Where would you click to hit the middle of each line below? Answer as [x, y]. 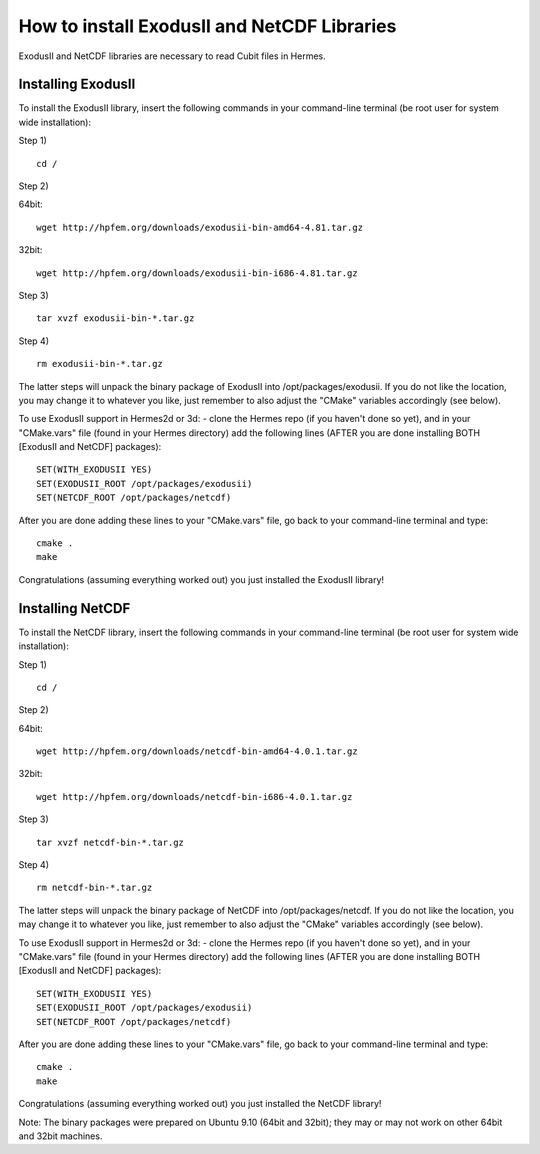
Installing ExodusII [77, 84]
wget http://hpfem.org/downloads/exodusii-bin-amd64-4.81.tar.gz [200, 227]
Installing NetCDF [74, 608]
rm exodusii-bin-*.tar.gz [100, 364]
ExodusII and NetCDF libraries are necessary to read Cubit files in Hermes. [172, 56]
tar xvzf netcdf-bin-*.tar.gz [110, 842]
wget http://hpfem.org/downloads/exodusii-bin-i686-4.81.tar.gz [197, 273]
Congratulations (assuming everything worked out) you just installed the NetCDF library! [200, 1104]
